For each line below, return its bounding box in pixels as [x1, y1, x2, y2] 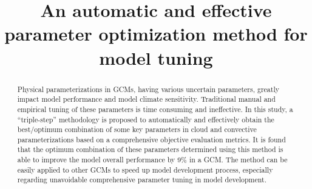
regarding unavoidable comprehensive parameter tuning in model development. [17, 174, 266, 185]
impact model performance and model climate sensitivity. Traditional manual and [17, 94, 276, 104]
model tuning [99, 45, 213, 70]
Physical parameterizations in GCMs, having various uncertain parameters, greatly [17, 84, 279, 94]
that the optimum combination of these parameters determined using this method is [17, 144, 283, 154]
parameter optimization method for [4, 21, 308, 46]
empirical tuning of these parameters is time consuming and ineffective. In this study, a [17, 104, 293, 114]
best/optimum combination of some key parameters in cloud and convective [17, 124, 257, 134]
